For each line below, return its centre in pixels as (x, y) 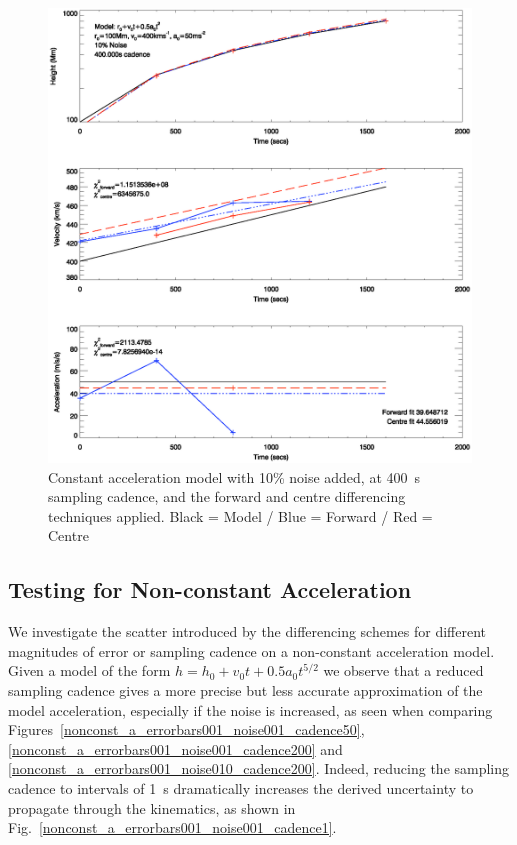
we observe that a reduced (403, 670)
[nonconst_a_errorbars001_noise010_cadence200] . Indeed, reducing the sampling (259, 768)
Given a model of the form (89, 670)
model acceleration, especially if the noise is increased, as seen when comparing (250, 709)
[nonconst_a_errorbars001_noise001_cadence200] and (175, 748)
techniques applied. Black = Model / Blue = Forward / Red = (240, 515)
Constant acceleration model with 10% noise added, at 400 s (234, 476)
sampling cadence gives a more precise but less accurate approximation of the (245, 690)
